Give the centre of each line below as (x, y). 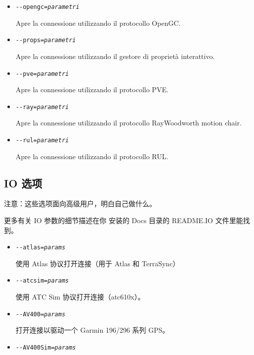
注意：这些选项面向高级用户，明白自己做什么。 (80, 204)
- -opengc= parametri (47, 7)
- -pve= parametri (42, 74)
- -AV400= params (41, 314)
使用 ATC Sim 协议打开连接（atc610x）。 (80, 297)
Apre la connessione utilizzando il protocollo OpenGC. (98, 23)
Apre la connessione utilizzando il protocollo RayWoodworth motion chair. (128, 123)
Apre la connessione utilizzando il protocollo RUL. (92, 156)
